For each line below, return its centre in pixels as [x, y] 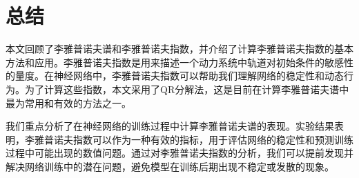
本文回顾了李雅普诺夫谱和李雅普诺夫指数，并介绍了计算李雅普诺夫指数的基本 [179, 49]
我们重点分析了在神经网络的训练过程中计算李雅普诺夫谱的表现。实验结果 [170, 126]
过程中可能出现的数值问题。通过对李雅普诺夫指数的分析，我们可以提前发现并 [179, 153]
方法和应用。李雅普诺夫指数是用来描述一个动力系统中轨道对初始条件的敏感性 [179, 62]
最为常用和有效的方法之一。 [68, 102]
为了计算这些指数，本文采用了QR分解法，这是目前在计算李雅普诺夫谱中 [187, 89]
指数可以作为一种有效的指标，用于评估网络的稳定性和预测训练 [213, 139]
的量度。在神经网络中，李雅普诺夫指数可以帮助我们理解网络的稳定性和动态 [175, 76]
